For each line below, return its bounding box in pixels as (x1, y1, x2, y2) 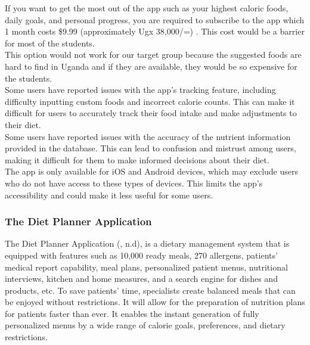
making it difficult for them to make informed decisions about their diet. (5, 153, 269, 166)
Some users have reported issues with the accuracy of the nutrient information (5, 130, 291, 142)
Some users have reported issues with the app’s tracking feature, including (5, 83, 276, 96)
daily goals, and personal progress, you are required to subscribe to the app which (5, 13, 305, 26)
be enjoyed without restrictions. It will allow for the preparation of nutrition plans (5, 296, 305, 308)
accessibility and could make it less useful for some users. (5, 188, 213, 201)
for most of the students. (5, 36, 95, 49)
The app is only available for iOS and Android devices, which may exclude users (5, 165, 298, 178)
